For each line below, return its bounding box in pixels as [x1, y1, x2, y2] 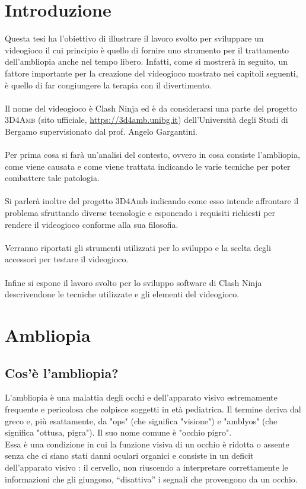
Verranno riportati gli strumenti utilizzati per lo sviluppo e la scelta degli [5, 241, 271, 253]
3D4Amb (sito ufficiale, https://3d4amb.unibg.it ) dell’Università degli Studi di [5, 113, 288, 126]
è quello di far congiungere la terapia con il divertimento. [5, 78, 212, 91]
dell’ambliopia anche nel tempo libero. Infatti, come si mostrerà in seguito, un [5, 55, 288, 68]
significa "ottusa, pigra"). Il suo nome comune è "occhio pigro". [5, 426, 232, 439]
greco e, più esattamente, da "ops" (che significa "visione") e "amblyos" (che [5, 414, 278, 427]
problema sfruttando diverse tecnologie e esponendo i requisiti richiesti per [5, 207, 276, 219]
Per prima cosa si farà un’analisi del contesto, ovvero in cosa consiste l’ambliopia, [5, 148, 300, 161]
